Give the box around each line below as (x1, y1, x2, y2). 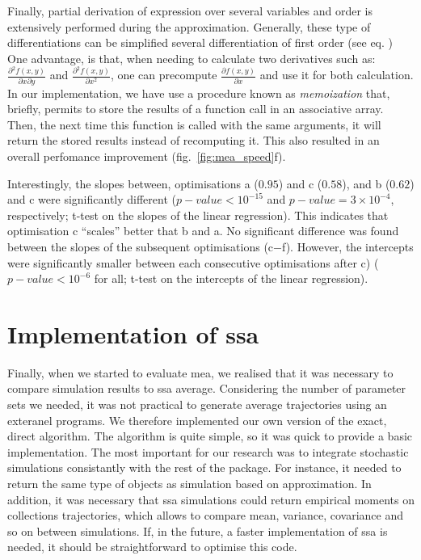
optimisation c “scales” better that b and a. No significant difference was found (7, 222, 399, 239)
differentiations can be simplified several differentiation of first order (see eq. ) (7, 34, 393, 51)
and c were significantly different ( (7, 191, 176, 208)
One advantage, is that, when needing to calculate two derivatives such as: (7, 49, 376, 66)
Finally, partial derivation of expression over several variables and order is (7, 2, 373, 19)
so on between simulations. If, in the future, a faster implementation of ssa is (7, 522, 388, 539)
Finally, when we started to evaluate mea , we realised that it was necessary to (7, 364, 394, 381)
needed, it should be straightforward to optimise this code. (7, 538, 297, 555)
